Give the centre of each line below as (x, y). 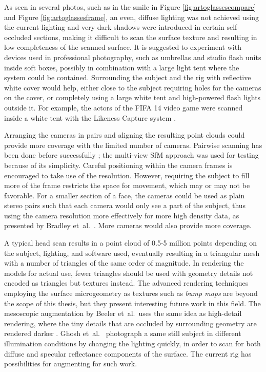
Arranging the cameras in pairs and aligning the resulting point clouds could (125, 135)
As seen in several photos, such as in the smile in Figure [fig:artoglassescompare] (130, 7)
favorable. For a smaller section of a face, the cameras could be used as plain (125, 195)
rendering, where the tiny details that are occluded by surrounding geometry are (130, 323)
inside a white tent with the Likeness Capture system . (90, 117)
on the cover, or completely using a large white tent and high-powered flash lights (132, 97)
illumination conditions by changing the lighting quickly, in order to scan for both (132, 343)
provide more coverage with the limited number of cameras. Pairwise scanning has (133, 145)
